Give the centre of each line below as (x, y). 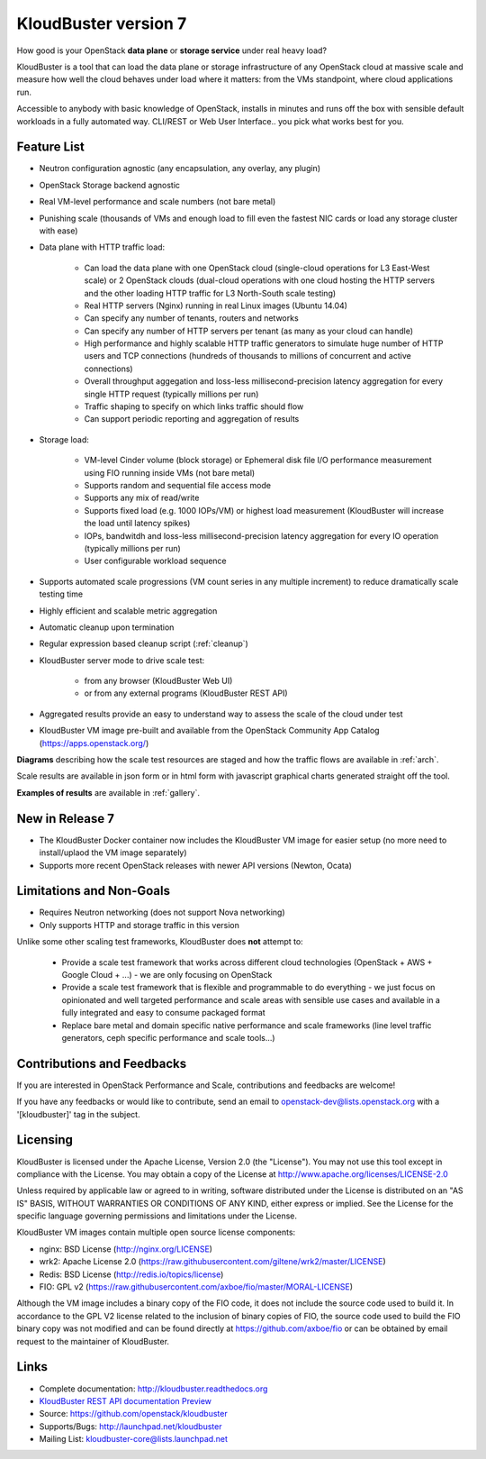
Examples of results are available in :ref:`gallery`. (108, 792)
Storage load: (64, 439)
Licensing (45, 1140)
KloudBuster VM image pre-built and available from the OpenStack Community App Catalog (209, 731)
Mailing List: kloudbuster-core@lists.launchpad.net (134, 1439)
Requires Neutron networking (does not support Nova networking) (162, 912)
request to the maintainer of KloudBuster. (93, 1341)
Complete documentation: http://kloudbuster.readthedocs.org (153, 1389)
